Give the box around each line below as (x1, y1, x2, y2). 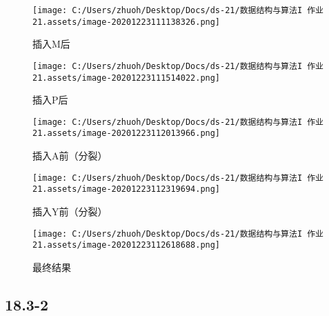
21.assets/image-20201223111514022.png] (32, 72, 221, 83)
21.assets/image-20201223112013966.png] (32, 128, 221, 139)
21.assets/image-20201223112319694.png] (32, 184, 221, 195)
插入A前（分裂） (32, 148, 108, 163)
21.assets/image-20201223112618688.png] (32, 240, 221, 250)
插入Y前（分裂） (32, 204, 108, 219)
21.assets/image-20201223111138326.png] (32, 17, 221, 27)
